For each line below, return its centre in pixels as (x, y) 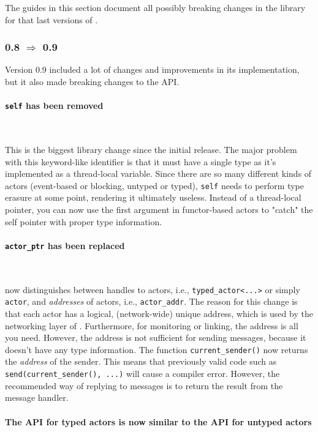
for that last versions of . (51, 19)
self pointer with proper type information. (84, 221)
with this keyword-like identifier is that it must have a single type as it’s (141, 161)
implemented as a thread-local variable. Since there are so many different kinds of (158, 173)
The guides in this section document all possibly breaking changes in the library (155, 7)
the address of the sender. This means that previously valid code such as (141, 361)
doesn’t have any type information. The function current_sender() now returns (157, 349)
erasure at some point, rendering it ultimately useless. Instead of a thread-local (153, 197)
